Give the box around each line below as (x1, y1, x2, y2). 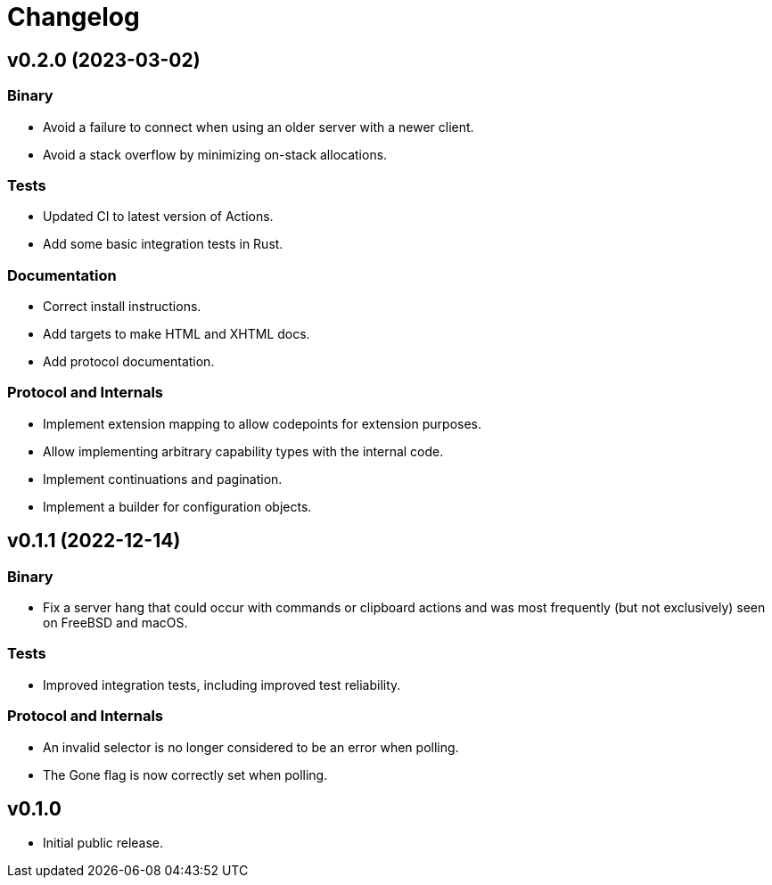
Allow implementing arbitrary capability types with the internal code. (43, 443, 444, 459)
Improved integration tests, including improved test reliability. (43, 676, 401, 692)
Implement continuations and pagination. (43, 471, 283, 487)
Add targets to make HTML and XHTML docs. (43, 326, 310, 342)
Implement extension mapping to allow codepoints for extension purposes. (43, 415, 482, 431)
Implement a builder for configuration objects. (43, 498, 312, 514)
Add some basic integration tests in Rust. (43, 236, 283, 252)
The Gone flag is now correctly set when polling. (43, 766, 328, 783)
